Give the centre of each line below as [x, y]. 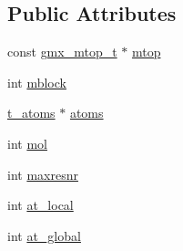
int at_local [41, 205]
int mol [27, 143]
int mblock [37, 82]
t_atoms [31, 113]
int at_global [44, 235]
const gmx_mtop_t [62, 52]
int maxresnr [43, 174]
